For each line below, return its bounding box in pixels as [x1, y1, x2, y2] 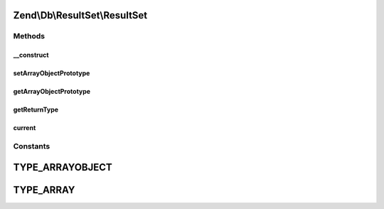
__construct [13, 50, 49, 60]
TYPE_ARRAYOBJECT [13, 161, 113, 173]
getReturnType [13, 105, 59, 114]
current [13, 124, 36, 132]
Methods [13, 31, 46, 41]
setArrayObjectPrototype [13, 69, 90, 77]
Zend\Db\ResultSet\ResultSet [13, 9, 148, 21]
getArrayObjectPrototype [13, 87, 91, 96]
